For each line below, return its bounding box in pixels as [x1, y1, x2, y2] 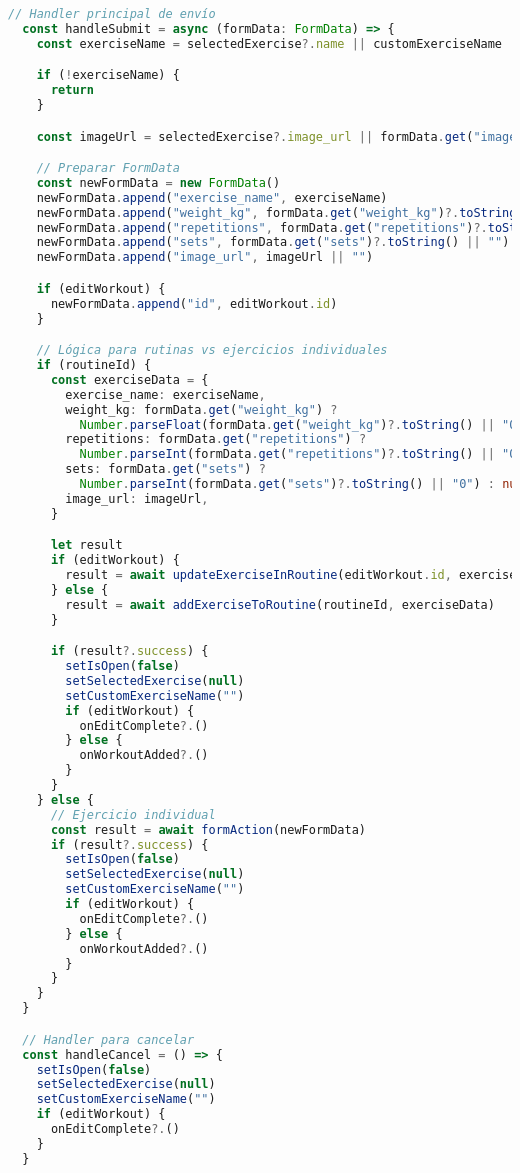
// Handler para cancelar [22, 1032, 195, 1047]
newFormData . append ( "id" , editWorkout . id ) [50, 296, 338, 311]
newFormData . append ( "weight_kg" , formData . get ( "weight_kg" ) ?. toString [36, 205, 517, 220]
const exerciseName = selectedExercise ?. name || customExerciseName [36, 36, 503, 51]
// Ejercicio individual [50, 807, 216, 822]
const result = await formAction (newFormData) [50, 822, 367, 837]
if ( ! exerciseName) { [36, 68, 180, 83]
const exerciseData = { [50, 372, 209, 387]
